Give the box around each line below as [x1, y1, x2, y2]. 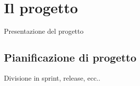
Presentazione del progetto [4, 26, 84, 36]
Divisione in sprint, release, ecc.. [4, 72, 100, 83]
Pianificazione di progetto [4, 50, 137, 65]
